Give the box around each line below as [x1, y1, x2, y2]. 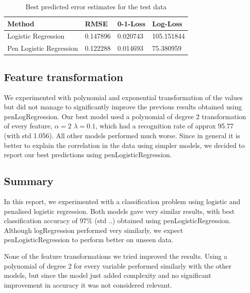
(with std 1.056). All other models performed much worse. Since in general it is [4, 130, 240, 140]
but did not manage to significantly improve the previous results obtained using [4, 102, 242, 112]
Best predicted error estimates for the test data [25, 1, 167, 11]
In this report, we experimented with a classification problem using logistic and [4, 196, 241, 206]
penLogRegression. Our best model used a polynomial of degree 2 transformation [4, 111, 246, 121]
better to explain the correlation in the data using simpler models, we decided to [4, 140, 245, 150]
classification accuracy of [4, 215, 78, 226]
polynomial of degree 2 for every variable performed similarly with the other [4, 260, 231, 271]
